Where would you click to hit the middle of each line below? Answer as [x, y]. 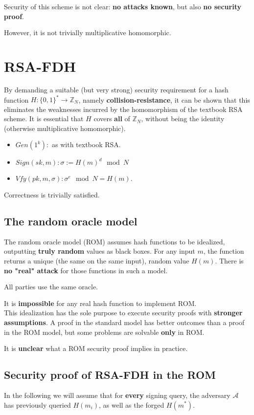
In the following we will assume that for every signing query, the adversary [117, 395]
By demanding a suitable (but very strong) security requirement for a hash [116, 89]
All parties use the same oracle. [51, 287]
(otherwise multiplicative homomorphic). [65, 128]
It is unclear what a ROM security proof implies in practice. [96, 348]
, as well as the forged [132, 404]
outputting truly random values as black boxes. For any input [100, 251]
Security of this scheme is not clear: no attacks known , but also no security [123, 6]
